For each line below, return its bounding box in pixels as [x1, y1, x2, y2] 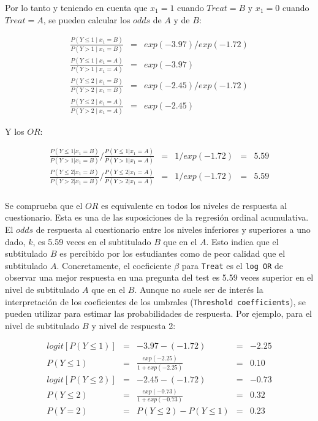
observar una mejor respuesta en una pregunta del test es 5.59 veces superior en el [5, 271, 314, 284]
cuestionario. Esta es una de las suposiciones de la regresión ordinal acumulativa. [5, 211, 309, 224]
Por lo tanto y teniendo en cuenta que [5, 1, 148, 13]
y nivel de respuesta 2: [91, 319, 176, 332]
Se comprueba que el [5, 199, 83, 211]
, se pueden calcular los [43, 13, 131, 26]
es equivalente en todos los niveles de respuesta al [101, 199, 287, 211]
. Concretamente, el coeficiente [56, 259, 172, 271]
